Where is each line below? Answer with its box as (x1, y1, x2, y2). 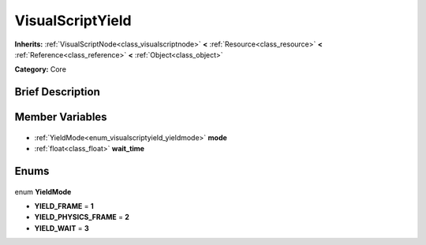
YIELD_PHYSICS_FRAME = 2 (34, 213, 130, 222)
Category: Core (14, 65, 67, 74)
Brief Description (14, 85, 100, 98)
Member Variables (14, 110, 107, 124)
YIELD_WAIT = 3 (34, 223, 90, 232)
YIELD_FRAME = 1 (34, 201, 94, 210)
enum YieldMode (14, 187, 72, 196)
